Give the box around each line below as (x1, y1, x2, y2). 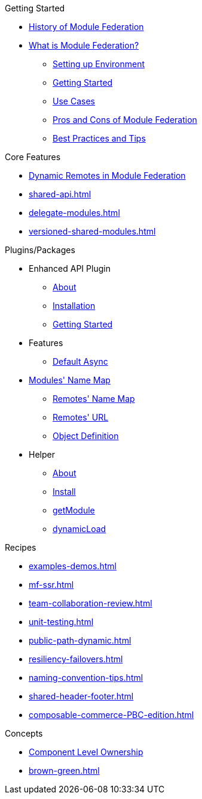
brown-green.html (29, 765, 100, 776)
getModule (53, 505, 95, 515)
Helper (29, 449, 55, 459)
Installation (53, 301, 96, 311)
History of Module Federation (29, 22, 144, 32)
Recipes (5, 542, 36, 552)
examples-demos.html (29, 561, 117, 571)
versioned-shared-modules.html (29, 226, 156, 236)
